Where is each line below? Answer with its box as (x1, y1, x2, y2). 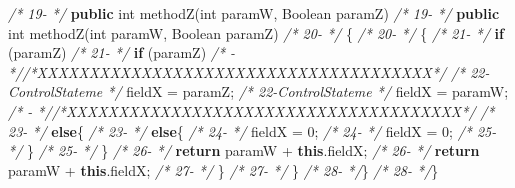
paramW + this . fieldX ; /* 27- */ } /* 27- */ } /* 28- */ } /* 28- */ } (8, 159, 439, 180)
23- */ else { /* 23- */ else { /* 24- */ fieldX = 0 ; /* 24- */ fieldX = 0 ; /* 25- (8, 120, 497, 141)
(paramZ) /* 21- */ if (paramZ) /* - (8, 42, 236, 63)
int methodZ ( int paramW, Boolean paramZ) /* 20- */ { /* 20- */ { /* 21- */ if (8, 22, 504, 43)
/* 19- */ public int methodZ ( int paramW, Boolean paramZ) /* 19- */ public (8, 3, 500, 23)
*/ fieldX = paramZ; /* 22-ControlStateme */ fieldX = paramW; (107, 81, 509, 102)
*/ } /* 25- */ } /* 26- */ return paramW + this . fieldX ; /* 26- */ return (8, 140, 480, 161)
